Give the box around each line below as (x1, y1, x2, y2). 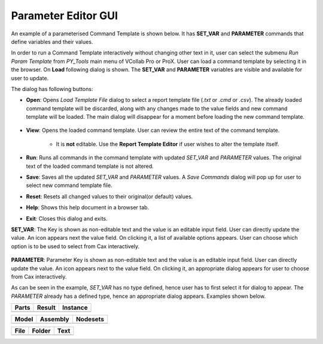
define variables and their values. (11, 38, 93, 45)
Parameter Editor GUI (11, 9, 118, 22)
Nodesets (75, 315, 105, 324)
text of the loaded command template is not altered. (26, 162, 154, 170)
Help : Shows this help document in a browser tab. (26, 204, 150, 211)
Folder (32, 327, 51, 335)
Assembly (39, 315, 69, 324)
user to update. (11, 74, 49, 82)
